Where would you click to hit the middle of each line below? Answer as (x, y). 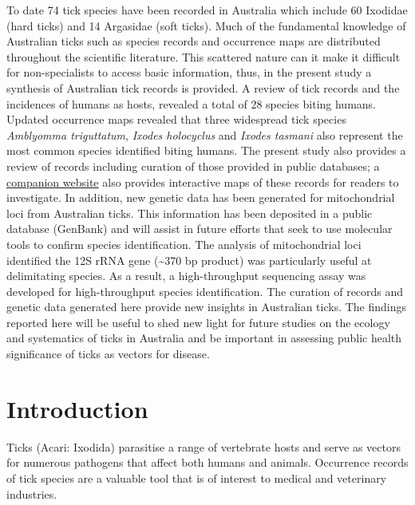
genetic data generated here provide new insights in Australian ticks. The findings (207, 307)
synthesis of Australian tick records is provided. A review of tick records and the (203, 87)
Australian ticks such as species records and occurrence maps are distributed (194, 41)
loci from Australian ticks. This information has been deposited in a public (190, 213)
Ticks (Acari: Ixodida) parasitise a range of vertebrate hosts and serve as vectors (204, 446)
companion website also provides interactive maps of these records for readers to (203, 181)
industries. (32, 493)
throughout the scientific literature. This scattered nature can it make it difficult (204, 56)
